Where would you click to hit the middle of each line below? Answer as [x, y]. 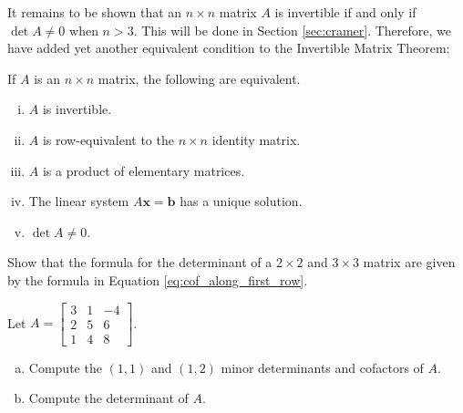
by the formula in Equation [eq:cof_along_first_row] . [158, 279]
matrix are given [409, 262]
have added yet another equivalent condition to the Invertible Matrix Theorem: [229, 48]
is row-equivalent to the [108, 139]
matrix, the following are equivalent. [199, 78]
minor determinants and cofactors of [322, 367]
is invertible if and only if [345, 12]
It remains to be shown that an [95, 12]
